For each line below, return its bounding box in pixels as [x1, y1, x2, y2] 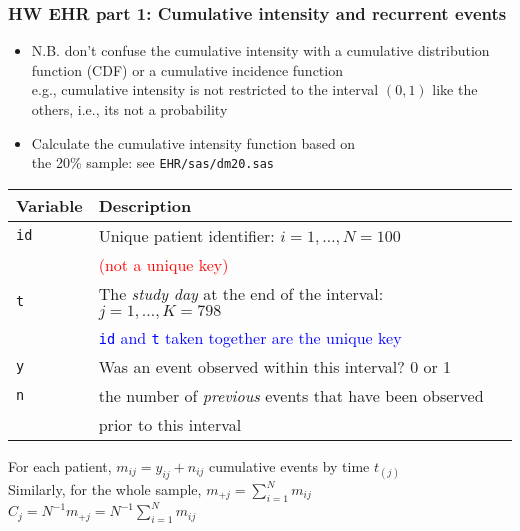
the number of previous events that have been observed [98, 383, 484, 407]
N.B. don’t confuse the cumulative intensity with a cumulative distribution [31, 40, 490, 61]
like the [432, 79, 478, 100]
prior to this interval [98, 412, 242, 436]
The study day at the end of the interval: [98, 281, 384, 305]
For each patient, [8, 455, 112, 476]
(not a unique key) [98, 252, 229, 276]
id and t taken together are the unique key [98, 325, 402, 349]
